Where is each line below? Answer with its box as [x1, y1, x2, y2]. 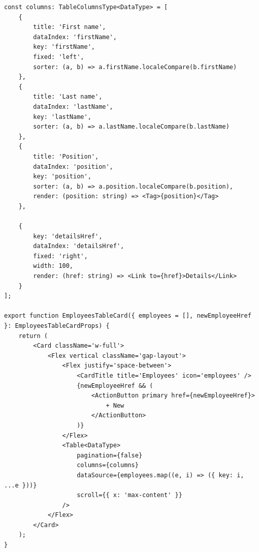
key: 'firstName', [33, 43, 95, 51]
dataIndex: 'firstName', [33, 33, 117, 41]
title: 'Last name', [33, 93, 103, 101]
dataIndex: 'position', [33, 163, 113, 170]
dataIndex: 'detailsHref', [33, 242, 124, 250]
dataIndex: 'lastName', [33, 103, 113, 110]
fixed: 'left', [33, 53, 84, 60]
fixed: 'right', [33, 252, 88, 260]
